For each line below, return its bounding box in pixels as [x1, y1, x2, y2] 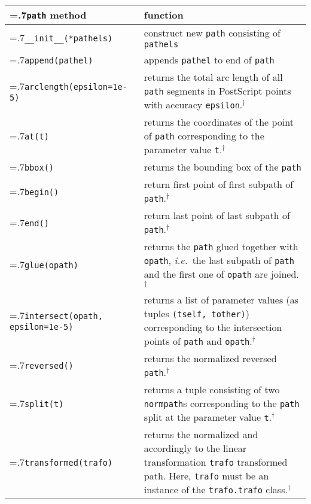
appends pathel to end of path [144, 53, 275, 66]
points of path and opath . [144, 333, 252, 348]
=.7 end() [10, 215, 49, 229]
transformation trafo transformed [144, 454, 288, 469]
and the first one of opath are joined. [144, 267, 299, 281]
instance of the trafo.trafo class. [144, 482, 288, 496]
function [144, 8, 184, 22]
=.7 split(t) [10, 396, 64, 410]
